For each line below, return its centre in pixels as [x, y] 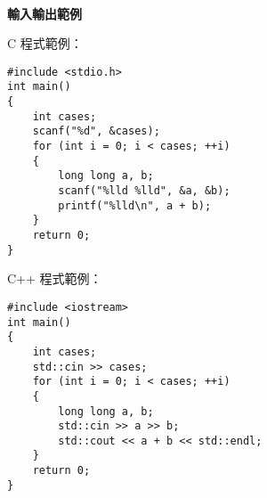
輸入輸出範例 [44, 13]
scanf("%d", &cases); [96, 131]
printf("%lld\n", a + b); [135, 205]
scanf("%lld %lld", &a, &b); [144, 191]
